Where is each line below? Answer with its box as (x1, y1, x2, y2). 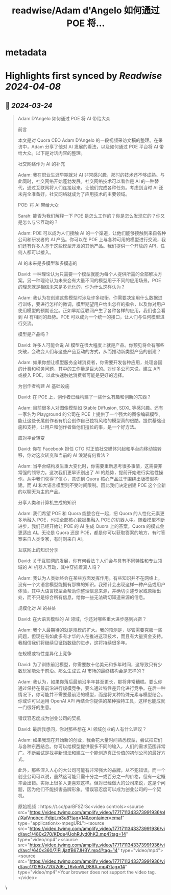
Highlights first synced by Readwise (5, 70, 162, 82)
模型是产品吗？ (17, 331, 50, 337)
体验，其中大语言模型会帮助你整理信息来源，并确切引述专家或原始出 (17, 588, 161, 594)
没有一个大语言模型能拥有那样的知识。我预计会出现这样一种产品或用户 (17, 582, 166, 588)
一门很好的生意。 (17, 705, 54, 711)
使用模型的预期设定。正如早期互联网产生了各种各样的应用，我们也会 (17, 308, 161, 314)
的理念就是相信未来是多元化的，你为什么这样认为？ (17, 284, 126, 290)
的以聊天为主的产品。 (17, 488, 63, 495)
